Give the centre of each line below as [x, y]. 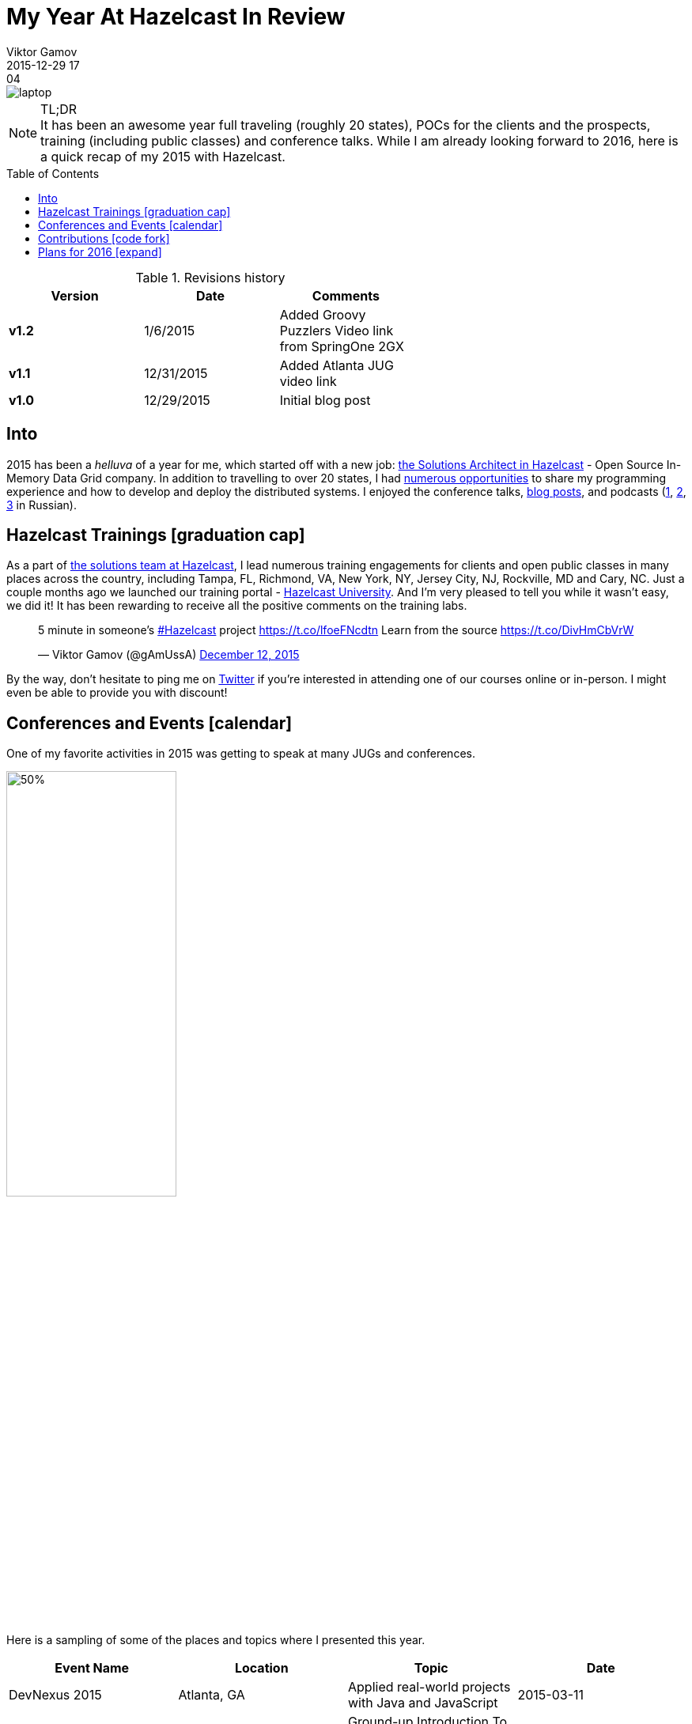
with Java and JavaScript [423, 1703]
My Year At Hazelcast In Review [176, 17]
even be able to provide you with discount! [117, 693]
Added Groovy [323, 314]
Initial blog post [325, 400]
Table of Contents [53, 173]
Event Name [92, 1668]
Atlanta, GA [212, 1695]
